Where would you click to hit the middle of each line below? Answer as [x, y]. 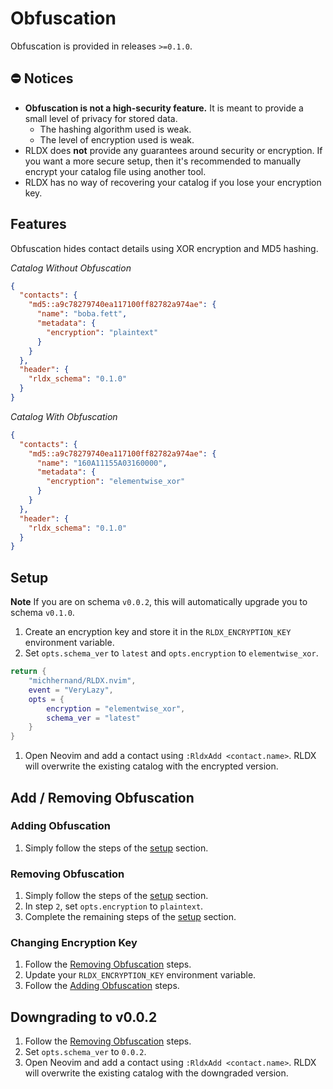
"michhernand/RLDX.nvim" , [82, 681]
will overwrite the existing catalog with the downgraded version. [156, 1073]
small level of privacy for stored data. [101, 118]
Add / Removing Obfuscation [102, 797]
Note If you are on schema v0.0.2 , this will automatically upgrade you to [159, 602]
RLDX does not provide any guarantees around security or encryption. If [173, 150]
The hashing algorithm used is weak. [115, 129]
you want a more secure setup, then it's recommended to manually [163, 161]
